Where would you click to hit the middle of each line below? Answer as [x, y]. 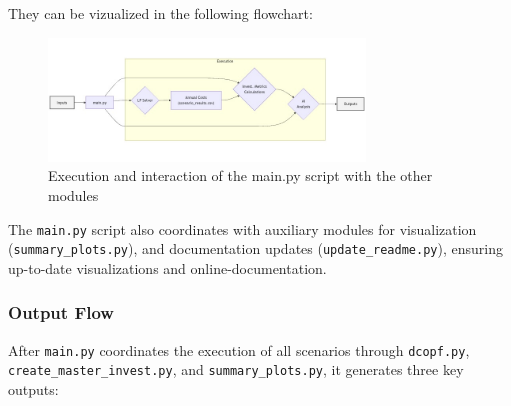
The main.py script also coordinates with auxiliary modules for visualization [242, 228]
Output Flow [61, 312]
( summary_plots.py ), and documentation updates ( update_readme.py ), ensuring [255, 248]
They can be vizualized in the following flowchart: [160, 13]
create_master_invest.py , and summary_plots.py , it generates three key [236, 369]
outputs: [33, 389]
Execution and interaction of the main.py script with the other [240, 175]
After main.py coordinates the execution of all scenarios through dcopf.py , [239, 349]
